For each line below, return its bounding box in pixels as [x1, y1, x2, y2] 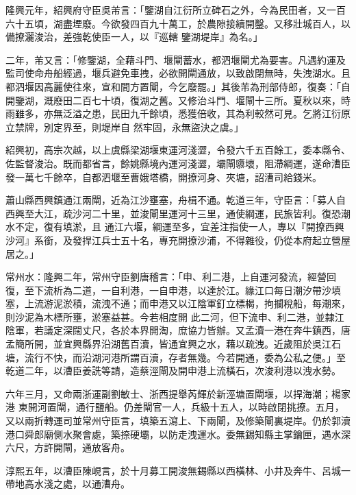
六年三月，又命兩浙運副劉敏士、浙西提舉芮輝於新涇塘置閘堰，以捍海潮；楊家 [5, 386, 351, 400]
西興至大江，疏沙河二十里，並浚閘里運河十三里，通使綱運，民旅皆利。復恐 [5, 206, 341, 220]
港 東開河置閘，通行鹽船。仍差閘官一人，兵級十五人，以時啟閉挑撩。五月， [5, 400, 344, 414]
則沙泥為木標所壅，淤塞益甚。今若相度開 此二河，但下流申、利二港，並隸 [5, 309, 335, 324]
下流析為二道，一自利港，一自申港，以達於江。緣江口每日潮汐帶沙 [34, 282, 331, 297]
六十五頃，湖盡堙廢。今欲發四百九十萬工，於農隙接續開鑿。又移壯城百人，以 [5, 16, 351, 30]
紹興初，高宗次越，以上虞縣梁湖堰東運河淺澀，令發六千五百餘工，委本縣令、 [5, 143, 351, 157]
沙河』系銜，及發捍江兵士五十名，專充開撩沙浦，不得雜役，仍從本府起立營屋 [5, 232, 351, 247]
